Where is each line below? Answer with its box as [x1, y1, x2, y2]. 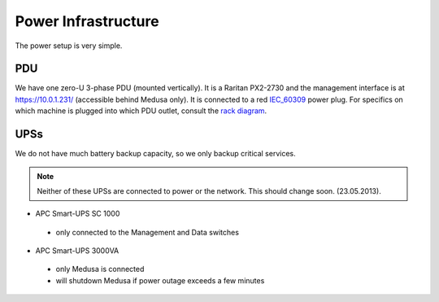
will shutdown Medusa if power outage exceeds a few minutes [55, 275, 265, 285]
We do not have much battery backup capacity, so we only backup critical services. [15, 149, 296, 159]
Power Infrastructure [15, 12, 159, 30]
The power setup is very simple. [15, 41, 123, 50]
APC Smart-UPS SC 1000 [35, 208, 120, 219]
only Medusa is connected [55, 265, 145, 274]
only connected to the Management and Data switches [55, 227, 240, 237]
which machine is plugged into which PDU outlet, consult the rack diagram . [15, 106, 267, 116]
